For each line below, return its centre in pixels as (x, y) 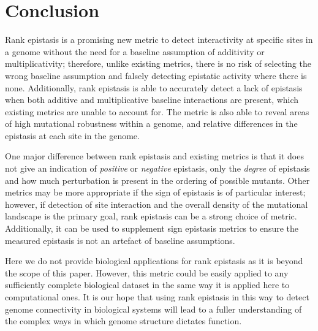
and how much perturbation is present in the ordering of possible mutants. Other (157, 180)
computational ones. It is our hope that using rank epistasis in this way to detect (157, 297)
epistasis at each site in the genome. (72, 135)
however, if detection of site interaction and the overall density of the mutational (157, 204)
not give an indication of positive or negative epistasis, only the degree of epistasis (157, 168)
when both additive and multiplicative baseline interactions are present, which (152, 100)
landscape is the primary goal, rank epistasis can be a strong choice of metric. (151, 216)
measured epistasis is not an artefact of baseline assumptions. (120, 240)
